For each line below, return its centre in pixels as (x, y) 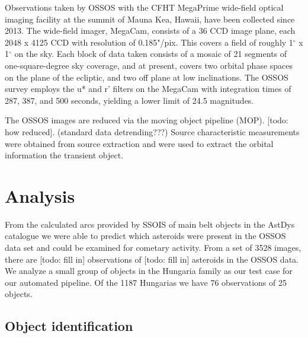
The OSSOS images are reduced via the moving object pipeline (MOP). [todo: (147, 120)
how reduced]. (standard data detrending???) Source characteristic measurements (152, 131)
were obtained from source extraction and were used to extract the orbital (139, 143)
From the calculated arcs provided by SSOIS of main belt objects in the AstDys (150, 224)
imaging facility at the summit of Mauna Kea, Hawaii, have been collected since (150, 19)
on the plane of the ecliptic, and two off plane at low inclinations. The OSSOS (147, 77)
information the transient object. (64, 155)
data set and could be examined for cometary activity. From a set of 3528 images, (153, 248)
